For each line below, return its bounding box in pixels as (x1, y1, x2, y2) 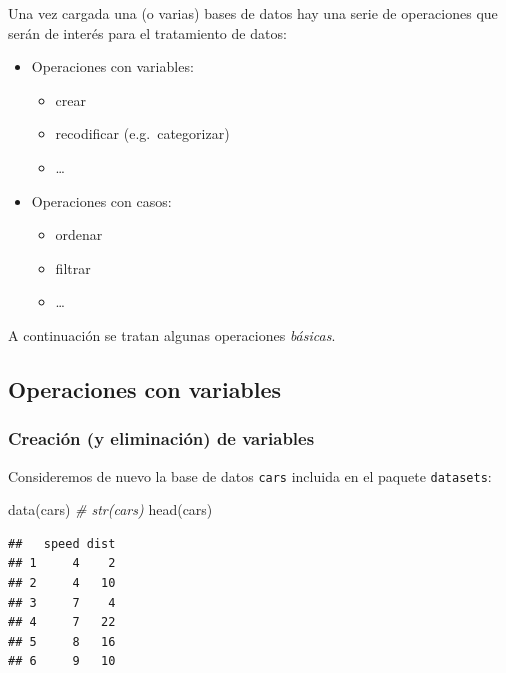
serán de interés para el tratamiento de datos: (8, 22, 287, 43)
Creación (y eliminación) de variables (8, 426, 315, 451)
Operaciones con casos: (31, 190, 172, 211)
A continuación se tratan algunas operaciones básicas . (8, 324, 336, 345)
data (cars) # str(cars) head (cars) (8, 499, 213, 520)
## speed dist (8, 536, 116, 551)
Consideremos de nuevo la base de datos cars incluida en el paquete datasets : (8, 465, 492, 486)
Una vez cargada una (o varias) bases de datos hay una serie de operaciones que (8, 3, 498, 23)
